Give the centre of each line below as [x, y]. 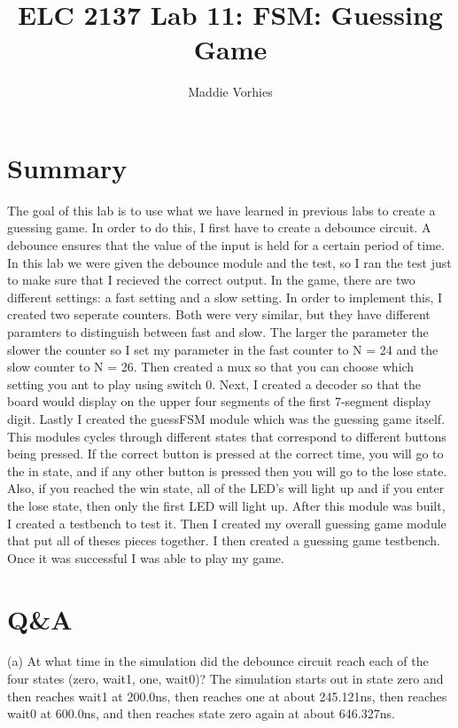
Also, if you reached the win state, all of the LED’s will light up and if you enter [226, 488]
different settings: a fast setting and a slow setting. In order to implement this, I [225, 297]
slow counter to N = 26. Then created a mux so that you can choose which [211, 367]
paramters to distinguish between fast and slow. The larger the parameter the [218, 332]
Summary [67, 167]
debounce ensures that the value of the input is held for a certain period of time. [226, 245]
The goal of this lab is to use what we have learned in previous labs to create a [221, 210]
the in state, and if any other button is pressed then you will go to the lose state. [227, 470]
